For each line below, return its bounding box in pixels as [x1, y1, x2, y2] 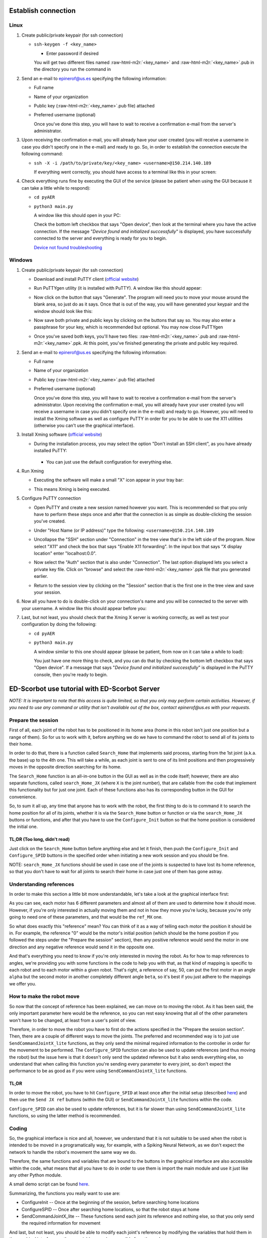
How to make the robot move [9, 993, 80, 1000]
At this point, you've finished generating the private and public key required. [83, 340, 238, 346]
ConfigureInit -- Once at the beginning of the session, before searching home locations [21, 1199, 199, 1205]
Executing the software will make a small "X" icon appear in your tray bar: [34, 477, 184, 483]
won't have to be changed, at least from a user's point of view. [9, 1017, 136, 1023]
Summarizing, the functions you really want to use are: [9, 1190, 121, 1196]
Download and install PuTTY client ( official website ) [34, 276, 139, 282]
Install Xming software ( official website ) [21, 431, 102, 438]
